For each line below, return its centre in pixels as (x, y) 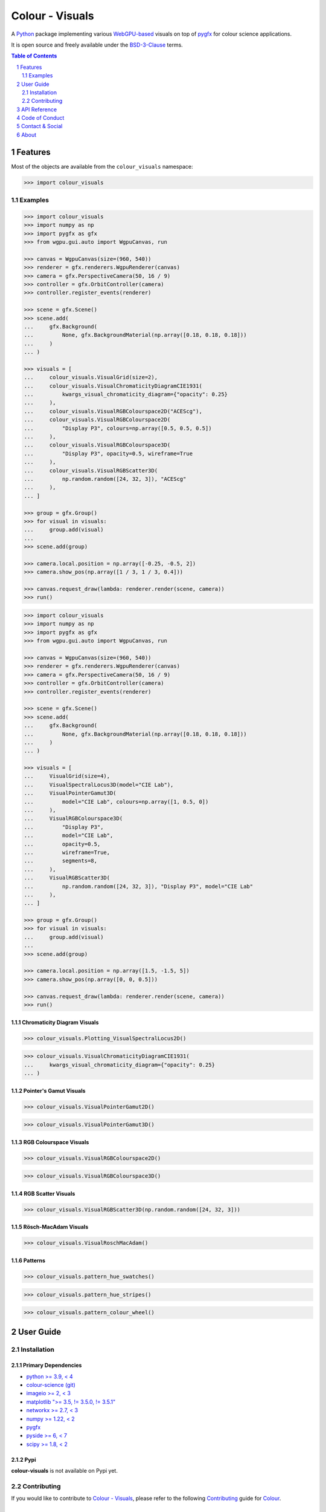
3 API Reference (37, 109)
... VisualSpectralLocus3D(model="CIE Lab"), (99, 784)
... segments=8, (61, 861)
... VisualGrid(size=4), (67, 776)
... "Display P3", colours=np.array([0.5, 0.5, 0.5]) (118, 428)
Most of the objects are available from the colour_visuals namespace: (102, 166)
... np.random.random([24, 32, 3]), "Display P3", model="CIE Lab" (139, 886)
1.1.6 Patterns (28, 1260)
